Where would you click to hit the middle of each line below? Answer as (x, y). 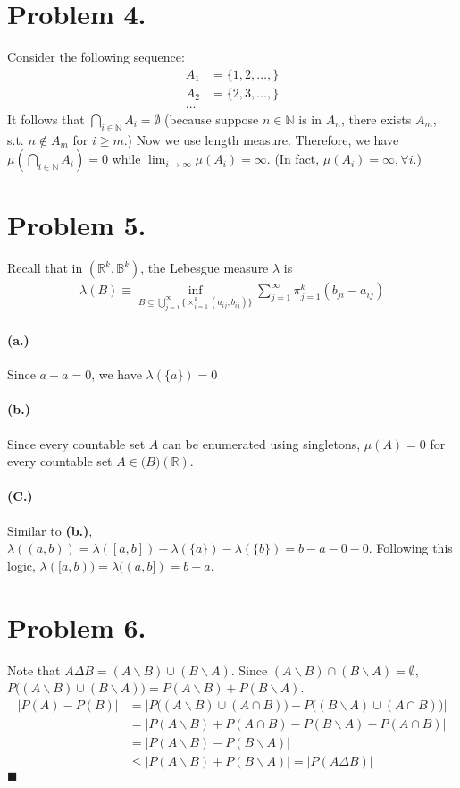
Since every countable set (76, 443)
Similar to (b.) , (50, 530)
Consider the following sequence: (96, 57)
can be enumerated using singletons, (261, 443)
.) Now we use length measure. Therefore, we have (261, 139)
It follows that (46, 119)
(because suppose (212, 119)
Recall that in (45, 268)
